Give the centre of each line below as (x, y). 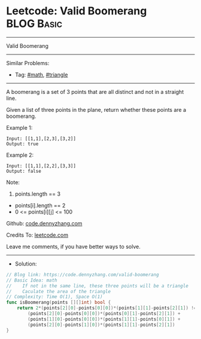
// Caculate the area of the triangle (59, 291)
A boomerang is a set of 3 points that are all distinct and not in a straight (95, 91)
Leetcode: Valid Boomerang (77, 11)
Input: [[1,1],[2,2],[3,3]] (41, 166)
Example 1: (19, 127)
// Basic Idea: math (32, 280)
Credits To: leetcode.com (37, 235)
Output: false (24, 171)
